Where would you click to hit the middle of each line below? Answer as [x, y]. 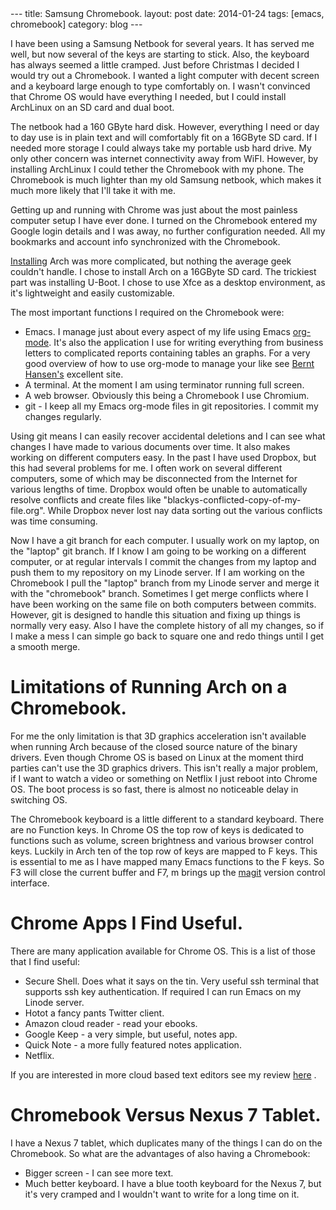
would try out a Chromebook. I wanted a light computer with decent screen [165, 75]
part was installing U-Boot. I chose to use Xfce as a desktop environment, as [168, 282]
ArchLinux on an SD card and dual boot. [92, 107]
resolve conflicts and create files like [86, 500]
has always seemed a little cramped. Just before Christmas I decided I [155, 65]
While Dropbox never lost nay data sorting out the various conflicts [185, 510]
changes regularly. [63, 416]
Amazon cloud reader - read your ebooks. [111, 1023]
